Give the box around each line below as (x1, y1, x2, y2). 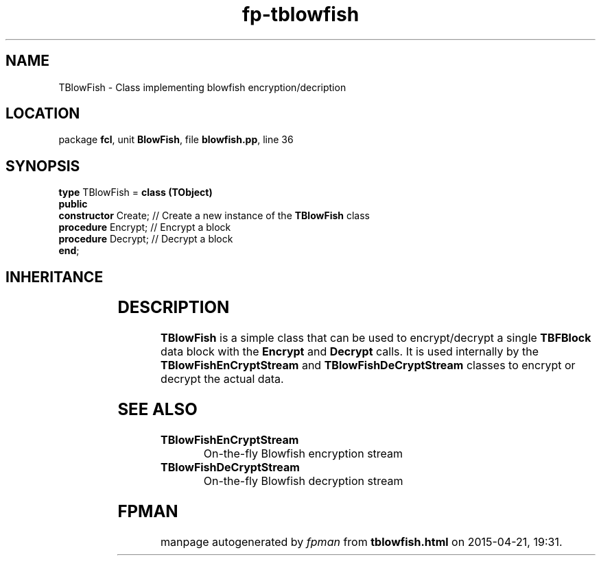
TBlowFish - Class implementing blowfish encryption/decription (58, 81, 346, 93)
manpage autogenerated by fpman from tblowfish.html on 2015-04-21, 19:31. (161, 534, 563, 549)
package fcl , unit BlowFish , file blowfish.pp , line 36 (58, 134, 294, 146)
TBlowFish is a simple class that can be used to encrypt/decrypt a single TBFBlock (161, 331, 591, 345)
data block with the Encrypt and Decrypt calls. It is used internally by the (161, 345, 539, 359)
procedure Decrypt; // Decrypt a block (58, 233, 233, 245)
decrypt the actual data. (161, 372, 284, 386)
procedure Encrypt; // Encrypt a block (58, 221, 231, 234)
